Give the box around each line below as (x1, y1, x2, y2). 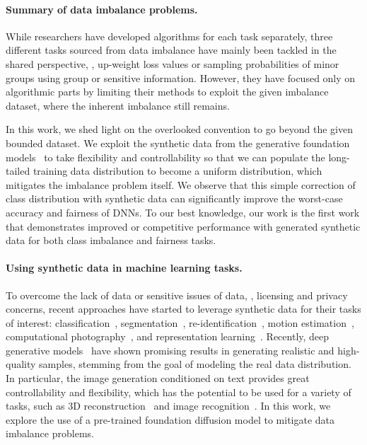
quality (6, 357, 36, 371)
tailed (6, 163, 30, 178)
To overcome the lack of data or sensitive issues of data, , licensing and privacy (6, 287, 348, 302)
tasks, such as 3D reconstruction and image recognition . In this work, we (6, 398, 331, 413)
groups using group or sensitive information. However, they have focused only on (6, 70, 356, 85)
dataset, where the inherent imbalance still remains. (6, 98, 230, 112)
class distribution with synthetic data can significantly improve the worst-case (6, 191, 343, 206)
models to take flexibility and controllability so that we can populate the (6, 149, 325, 164)
